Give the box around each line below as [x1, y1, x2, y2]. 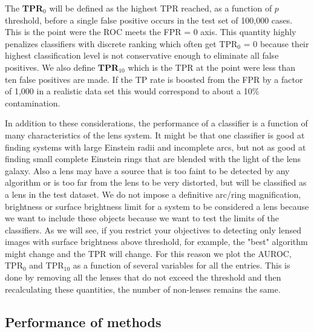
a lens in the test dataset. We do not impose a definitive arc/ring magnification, [5, 187, 301, 200]
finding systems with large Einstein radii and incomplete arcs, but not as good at [5, 140, 306, 153]
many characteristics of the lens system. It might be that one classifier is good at [5, 128, 305, 141]
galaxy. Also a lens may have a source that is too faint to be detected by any [5, 164, 290, 177]
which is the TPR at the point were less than [128, 60, 296, 73]
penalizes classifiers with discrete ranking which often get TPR [5, 37, 238, 50]
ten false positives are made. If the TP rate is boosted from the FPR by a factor [5, 73, 303, 85]
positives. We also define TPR [5, 60, 119, 73]
